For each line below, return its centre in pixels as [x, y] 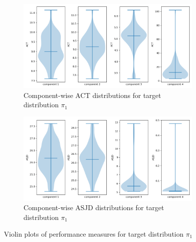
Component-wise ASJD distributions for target [94, 207]
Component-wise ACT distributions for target [92, 95]
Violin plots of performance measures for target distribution [94, 233]
